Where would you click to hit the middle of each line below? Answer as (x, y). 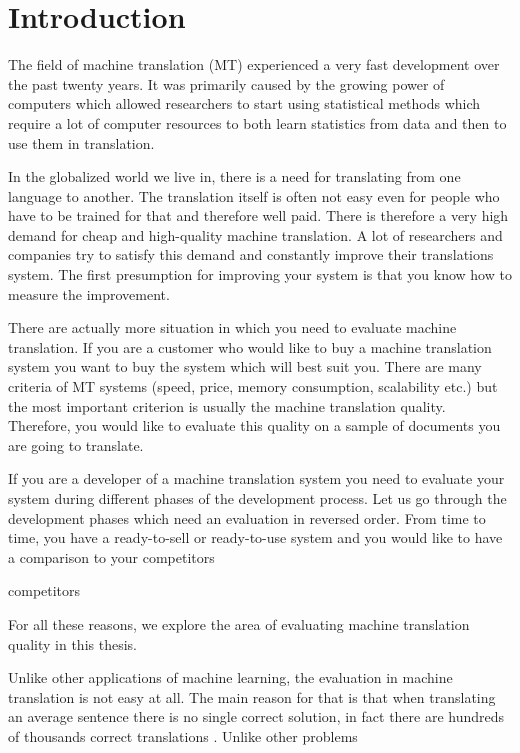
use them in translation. (81, 142)
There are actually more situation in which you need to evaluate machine (232, 327)
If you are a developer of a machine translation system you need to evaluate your (256, 478)
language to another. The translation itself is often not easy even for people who (254, 195)
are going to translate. (76, 444)
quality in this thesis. (72, 643)
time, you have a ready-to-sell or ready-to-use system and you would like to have (255, 537)
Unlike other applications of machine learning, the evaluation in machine (230, 677)
